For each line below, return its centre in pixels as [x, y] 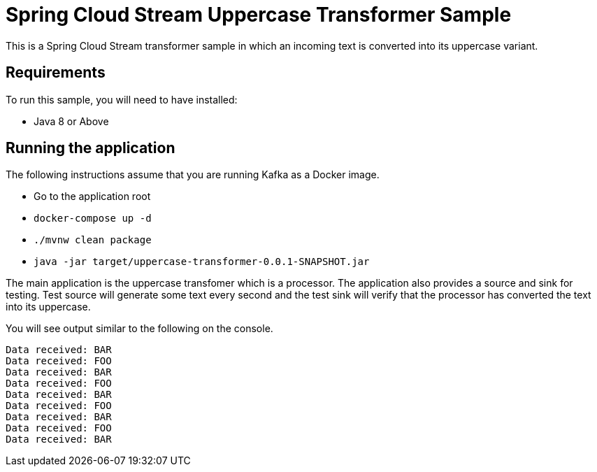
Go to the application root [92, 196]
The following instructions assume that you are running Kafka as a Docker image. [193, 175]
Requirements [56, 73]
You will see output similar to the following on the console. [139, 329]
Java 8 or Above [71, 121]
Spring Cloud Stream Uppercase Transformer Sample [259, 15]
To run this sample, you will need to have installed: [122, 99]
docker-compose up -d [93, 219]
